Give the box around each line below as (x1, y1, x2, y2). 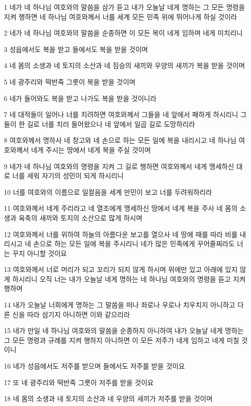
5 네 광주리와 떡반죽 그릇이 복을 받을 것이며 (4, 76, 136, 86)
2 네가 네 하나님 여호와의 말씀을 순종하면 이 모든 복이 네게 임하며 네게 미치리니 (4, 28, 243, 38)
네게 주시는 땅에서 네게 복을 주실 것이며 (31, 144, 151, 154)
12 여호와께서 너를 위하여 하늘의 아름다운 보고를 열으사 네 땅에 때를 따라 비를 (4, 229, 238, 239)
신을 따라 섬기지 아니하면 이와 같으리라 (12, 309, 130, 319)
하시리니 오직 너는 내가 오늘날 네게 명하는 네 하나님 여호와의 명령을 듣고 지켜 (12, 273, 246, 284)
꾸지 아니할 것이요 (12, 248, 67, 258)
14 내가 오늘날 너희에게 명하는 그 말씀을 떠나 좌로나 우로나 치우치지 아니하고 (4, 300, 235, 310)
